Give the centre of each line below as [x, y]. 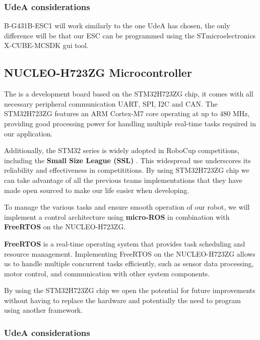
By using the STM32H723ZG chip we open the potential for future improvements [130, 290]
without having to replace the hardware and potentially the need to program [123, 300]
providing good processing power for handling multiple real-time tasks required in [130, 123]
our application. [28, 133]
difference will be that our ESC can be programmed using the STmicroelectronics [130, 35]
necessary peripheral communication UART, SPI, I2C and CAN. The [111, 103]
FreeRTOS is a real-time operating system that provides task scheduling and [125, 243]
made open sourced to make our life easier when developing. [97, 190]
